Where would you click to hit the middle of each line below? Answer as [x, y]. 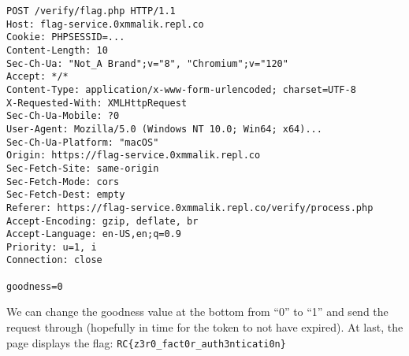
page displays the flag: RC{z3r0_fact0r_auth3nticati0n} [146, 342]
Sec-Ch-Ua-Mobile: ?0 [63, 116]
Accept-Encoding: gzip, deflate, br [102, 221]
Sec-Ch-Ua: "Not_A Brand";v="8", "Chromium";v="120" [147, 63]
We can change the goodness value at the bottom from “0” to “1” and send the [197, 311]
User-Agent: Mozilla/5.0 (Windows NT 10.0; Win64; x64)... [164, 129]
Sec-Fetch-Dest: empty [66, 195]
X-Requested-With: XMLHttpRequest [97, 103]
